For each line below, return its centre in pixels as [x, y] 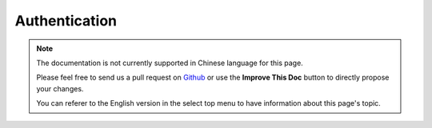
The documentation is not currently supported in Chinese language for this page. [170, 63]
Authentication [66, 21]
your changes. [60, 88]
